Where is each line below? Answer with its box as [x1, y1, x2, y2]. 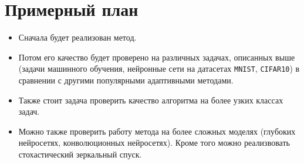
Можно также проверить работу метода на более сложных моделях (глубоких [18, 125, 296, 137]
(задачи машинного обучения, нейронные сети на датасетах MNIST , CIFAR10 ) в [18, 62, 300, 75]
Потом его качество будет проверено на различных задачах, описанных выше [18, 51, 295, 63]
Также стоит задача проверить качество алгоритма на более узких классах [18, 93, 283, 106]
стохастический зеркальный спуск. [18, 148, 142, 160]
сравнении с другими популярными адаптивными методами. [18, 73, 234, 86]
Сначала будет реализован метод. [18, 31, 137, 43]
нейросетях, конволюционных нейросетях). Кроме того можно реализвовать [18, 136, 290, 149]
